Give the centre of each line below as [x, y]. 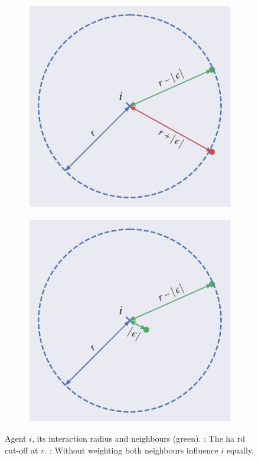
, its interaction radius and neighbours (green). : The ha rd [139, 438]
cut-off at [22, 450]
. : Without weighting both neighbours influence [131, 450]
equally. [240, 450]
